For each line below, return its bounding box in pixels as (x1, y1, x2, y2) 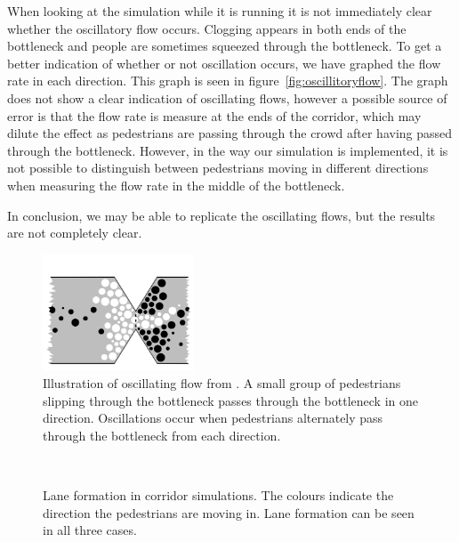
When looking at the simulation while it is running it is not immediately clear (7, 2, 432, 20)
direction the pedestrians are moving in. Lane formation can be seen (43, 503, 415, 522)
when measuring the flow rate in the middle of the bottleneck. (7, 175, 345, 194)
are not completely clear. (7, 223, 142, 242)
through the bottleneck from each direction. (43, 425, 281, 444)
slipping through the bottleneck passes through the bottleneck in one (43, 391, 418, 409)
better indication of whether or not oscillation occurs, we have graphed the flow (7, 53, 441, 72)
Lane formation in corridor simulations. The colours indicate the (43, 486, 394, 505)
